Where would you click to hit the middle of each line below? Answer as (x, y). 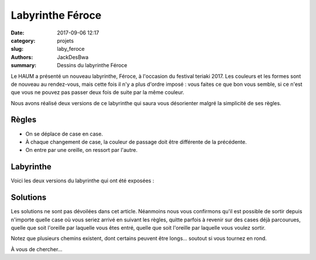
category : (23, 40)
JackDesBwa (73, 57)
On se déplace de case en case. (64, 134)
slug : (17, 49)
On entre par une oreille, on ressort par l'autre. (81, 150)
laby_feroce (71, 49)
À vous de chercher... (37, 249)
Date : (18, 33)
